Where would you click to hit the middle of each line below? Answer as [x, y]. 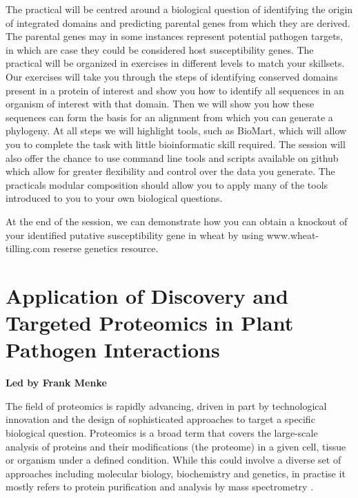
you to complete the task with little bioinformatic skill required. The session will [176, 144]
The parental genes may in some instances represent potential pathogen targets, [175, 36]
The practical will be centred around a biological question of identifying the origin [179, 9]
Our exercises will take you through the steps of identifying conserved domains [172, 76]
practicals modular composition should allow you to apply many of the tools [167, 184]
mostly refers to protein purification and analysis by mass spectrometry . [160, 487]
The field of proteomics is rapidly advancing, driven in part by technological [166, 405]
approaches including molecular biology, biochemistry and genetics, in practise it [176, 473]
